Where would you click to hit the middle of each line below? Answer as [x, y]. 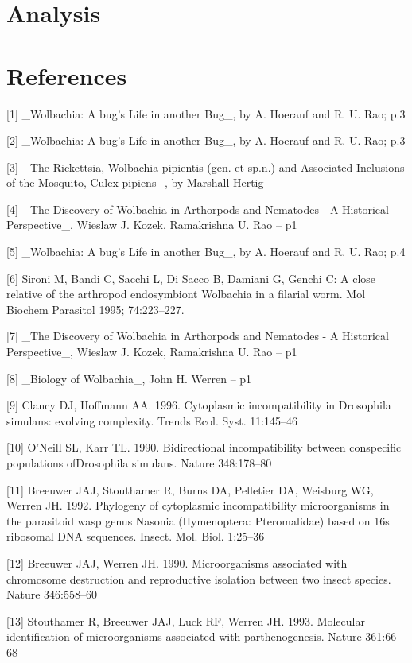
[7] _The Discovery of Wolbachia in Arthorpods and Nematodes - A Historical [198, 336]
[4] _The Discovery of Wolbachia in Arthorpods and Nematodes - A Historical [198, 209]
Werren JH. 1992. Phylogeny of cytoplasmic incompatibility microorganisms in [198, 505]
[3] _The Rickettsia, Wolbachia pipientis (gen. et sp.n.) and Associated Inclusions [206, 167]
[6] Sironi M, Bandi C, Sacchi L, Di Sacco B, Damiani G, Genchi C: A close [191, 278]
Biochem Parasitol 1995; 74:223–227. [95, 309]
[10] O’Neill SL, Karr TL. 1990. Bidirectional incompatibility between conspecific [204, 447]
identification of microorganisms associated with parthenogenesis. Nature [184, 636]
